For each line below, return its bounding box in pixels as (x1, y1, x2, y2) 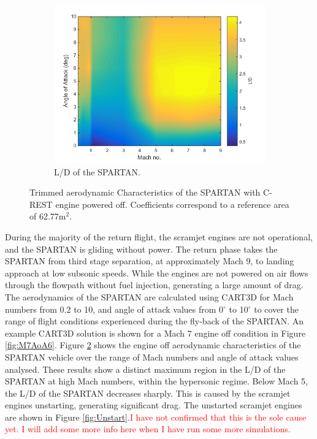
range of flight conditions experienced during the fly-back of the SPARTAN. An (5, 315, 304, 327)
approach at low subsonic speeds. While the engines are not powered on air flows (5, 266, 308, 279)
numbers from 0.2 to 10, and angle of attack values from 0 (5, 302, 224, 315)
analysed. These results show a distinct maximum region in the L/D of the (5, 362, 286, 375)
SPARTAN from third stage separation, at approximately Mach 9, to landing (5, 254, 294, 267)
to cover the (254, 302, 299, 315)
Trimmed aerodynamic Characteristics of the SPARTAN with (29, 186, 261, 199)
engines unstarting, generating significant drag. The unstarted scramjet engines (5, 399, 302, 411)
